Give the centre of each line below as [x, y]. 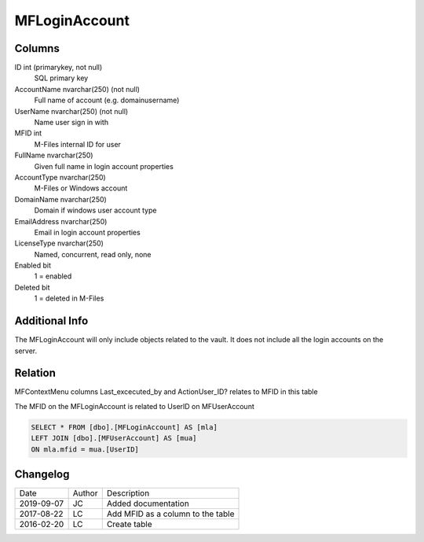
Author [85, 493]
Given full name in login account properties [104, 166]
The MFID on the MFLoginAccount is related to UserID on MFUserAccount [134, 406]
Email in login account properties [87, 232]
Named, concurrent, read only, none [93, 254]
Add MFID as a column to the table [170, 514]
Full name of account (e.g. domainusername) [107, 100]
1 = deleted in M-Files [69, 298]
